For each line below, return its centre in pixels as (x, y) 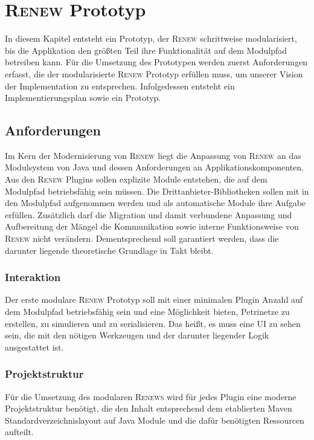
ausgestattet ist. (34, 347)
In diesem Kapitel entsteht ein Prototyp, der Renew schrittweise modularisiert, (151, 38)
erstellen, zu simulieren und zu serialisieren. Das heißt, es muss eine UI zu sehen (153, 323)
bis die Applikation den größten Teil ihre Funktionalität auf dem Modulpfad (146, 50)
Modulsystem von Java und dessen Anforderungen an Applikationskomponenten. (154, 167)
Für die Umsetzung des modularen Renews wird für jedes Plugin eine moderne (151, 396)
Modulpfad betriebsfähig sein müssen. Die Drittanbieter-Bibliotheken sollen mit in (157, 191)
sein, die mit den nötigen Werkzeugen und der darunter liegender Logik (137, 335)
